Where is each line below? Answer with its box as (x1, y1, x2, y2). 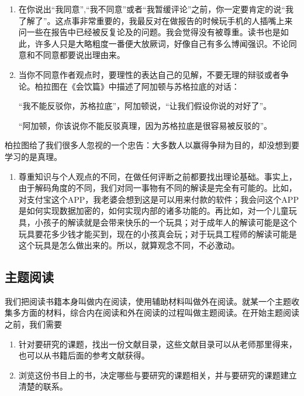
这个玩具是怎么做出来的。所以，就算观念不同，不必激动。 (18, 239, 240, 251)
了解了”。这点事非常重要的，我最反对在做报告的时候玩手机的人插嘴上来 (18, 14, 293, 26)
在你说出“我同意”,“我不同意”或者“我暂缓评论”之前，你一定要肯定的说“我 (18, 3, 293, 15)
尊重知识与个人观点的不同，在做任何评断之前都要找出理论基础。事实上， (18, 170, 297, 182)
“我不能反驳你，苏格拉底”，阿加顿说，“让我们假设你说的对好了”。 (18, 100, 272, 112)
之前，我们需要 (5, 318, 62, 330)
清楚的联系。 (18, 380, 68, 392)
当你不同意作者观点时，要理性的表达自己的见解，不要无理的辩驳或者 (18, 68, 281, 80)
